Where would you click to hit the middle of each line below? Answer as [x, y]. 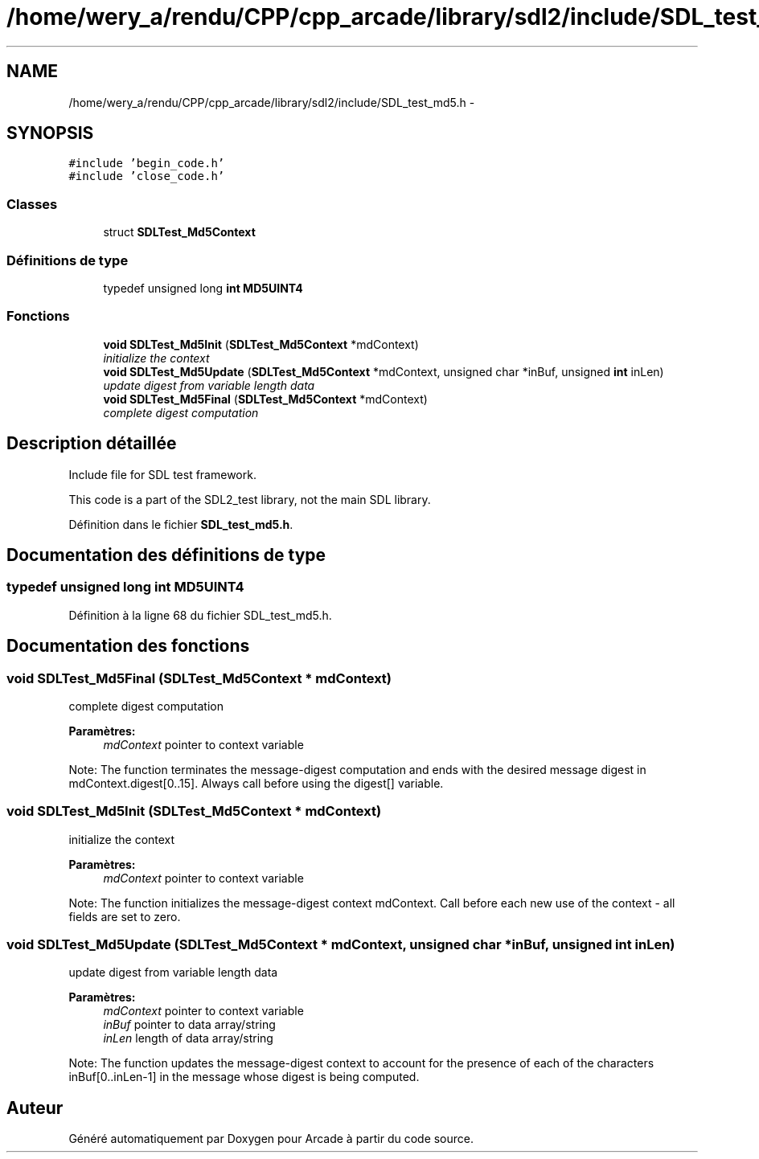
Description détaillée [92, 444]
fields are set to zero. [125, 916]
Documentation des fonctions [128, 646]
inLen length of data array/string [188, 1038]
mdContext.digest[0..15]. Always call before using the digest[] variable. [256, 783]
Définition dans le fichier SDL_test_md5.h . [181, 524]
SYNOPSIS [50, 133]
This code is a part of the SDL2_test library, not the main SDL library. [250, 499]
